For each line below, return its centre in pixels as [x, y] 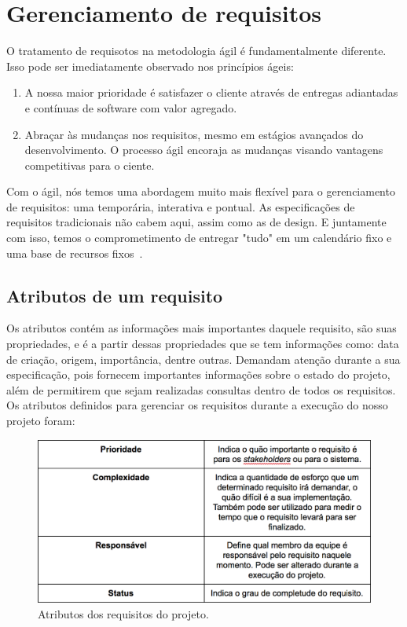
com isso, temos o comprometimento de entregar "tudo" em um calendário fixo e [199, 238]
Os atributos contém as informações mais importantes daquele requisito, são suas [202, 328]
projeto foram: [41, 421]
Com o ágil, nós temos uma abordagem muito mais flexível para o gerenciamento [201, 191]
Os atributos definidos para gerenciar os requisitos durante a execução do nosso [197, 405]
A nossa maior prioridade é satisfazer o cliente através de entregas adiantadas [211, 92]
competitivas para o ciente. [90, 165]
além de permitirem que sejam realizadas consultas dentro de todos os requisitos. [201, 389]
